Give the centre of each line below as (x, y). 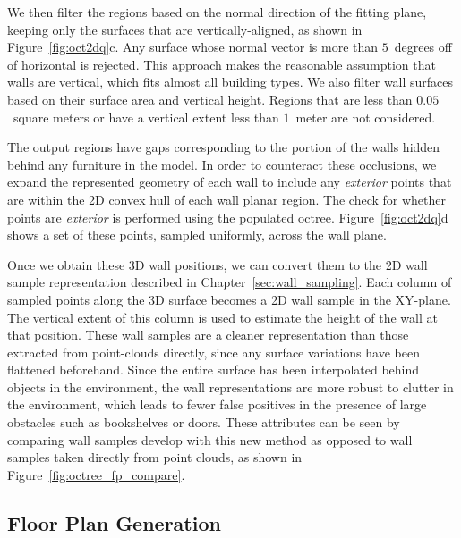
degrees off (423, 47)
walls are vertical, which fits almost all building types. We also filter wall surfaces (230, 82)
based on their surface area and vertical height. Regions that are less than (210, 99)
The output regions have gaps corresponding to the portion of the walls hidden (224, 147)
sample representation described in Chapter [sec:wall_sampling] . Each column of (230, 282)
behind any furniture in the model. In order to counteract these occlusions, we (222, 164)
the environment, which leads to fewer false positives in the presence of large (217, 404)
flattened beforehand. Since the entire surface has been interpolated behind (213, 370)
